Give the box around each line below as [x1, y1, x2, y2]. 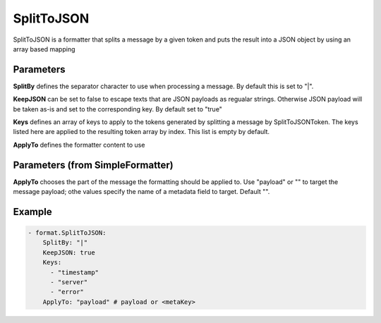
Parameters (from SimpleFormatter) [13, 159, 174, 171]
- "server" [50, 279, 88, 286]
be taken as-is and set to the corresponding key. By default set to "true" [13, 104, 222, 113]
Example [13, 205, 52, 218]
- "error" [50, 288, 85, 296]
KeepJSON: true [42, 248, 95, 257]
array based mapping [13, 44, 75, 53]
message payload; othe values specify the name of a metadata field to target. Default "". [13, 188, 270, 196]
